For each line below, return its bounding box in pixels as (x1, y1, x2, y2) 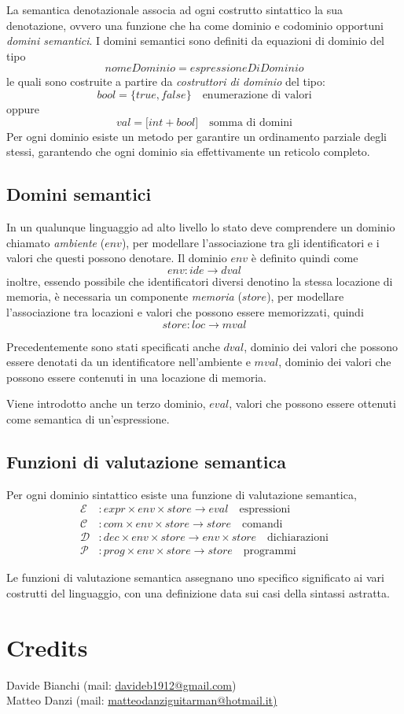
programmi (243, 546, 296, 557)
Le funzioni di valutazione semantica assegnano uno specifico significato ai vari (6, 569, 384, 586)
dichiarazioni (267, 532, 329, 544)
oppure (6, 100, 40, 117)
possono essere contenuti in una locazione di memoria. (6, 368, 266, 385)
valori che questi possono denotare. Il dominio (6, 250, 227, 266)
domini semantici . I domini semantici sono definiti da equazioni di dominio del (6, 32, 385, 49)
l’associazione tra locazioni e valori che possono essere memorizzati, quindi (6, 303, 364, 320)
